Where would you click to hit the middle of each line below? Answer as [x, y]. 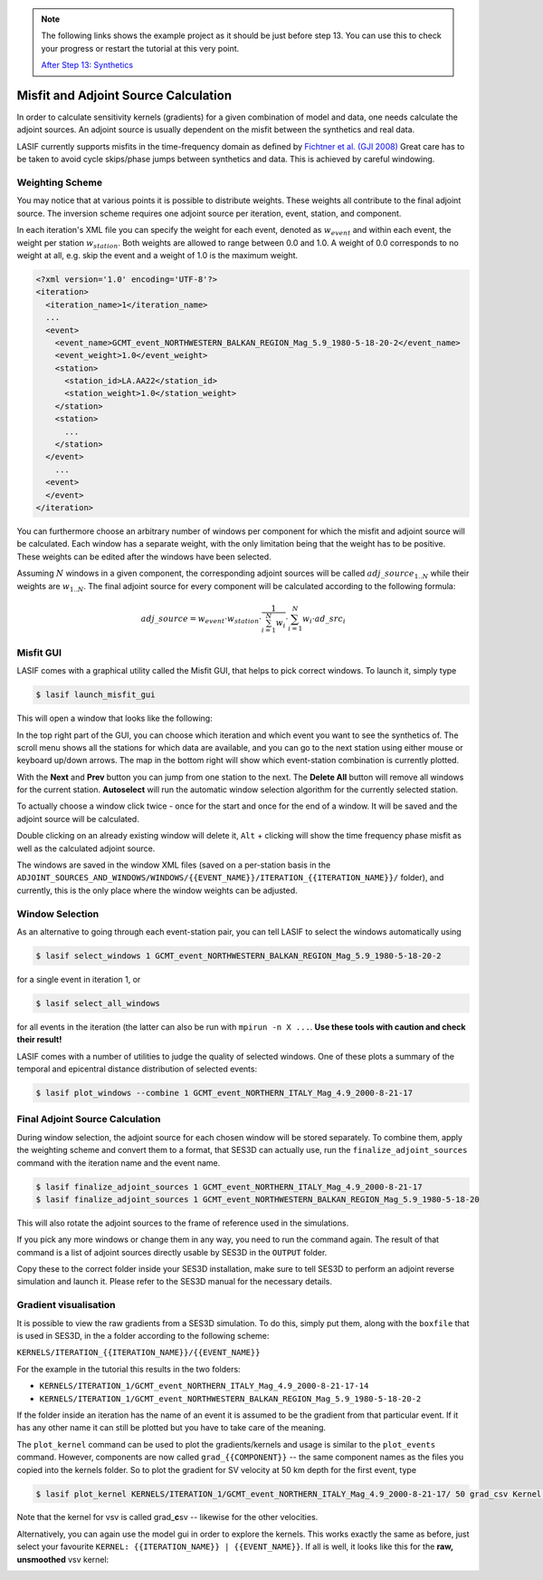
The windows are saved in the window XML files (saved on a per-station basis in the [174, 865]
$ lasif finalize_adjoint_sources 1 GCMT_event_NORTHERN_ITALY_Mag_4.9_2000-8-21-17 [229, 1187]
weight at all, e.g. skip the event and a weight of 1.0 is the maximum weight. [157, 255]
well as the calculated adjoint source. [86, 848]
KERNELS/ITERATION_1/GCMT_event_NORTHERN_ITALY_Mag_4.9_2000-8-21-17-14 [204, 1386]
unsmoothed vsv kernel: [63, 1559]
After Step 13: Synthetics [87, 65]
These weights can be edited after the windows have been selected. [144, 557]
